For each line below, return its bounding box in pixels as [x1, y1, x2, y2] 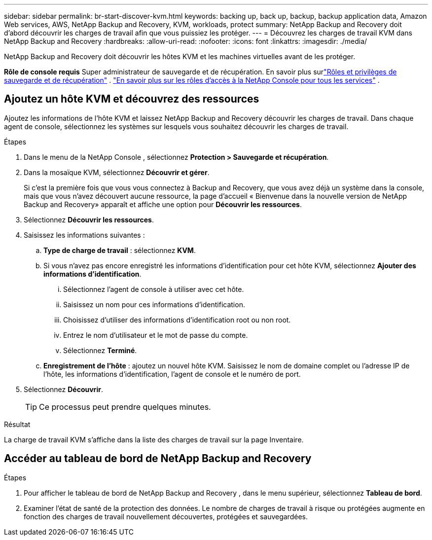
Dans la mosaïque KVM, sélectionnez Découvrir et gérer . [24, 168, 210, 177]
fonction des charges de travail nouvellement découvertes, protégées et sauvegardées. [24, 512, 308, 521]
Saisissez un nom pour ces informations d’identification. [63, 300, 245, 309]
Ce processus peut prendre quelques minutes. [39, 401, 211, 412]
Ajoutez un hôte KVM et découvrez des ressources [4, 93, 259, 106]
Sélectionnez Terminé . [63, 346, 137, 355]
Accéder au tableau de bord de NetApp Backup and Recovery [4, 452, 312, 465]
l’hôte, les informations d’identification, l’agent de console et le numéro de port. [43, 369, 301, 378]
